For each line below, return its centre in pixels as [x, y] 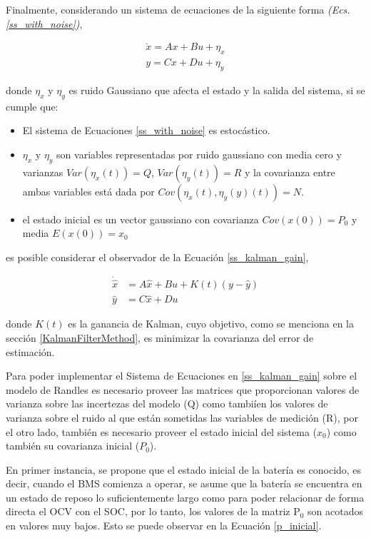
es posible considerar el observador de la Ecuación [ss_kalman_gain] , [157, 257]
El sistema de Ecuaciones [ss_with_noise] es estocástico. [146, 130]
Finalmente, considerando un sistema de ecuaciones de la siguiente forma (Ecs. [178, 9]
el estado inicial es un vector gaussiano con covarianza [141, 219]
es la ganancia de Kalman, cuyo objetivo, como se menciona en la [211, 324]
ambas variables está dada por [88, 191]
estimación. [30, 351]
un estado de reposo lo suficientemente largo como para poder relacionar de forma [185, 497]
